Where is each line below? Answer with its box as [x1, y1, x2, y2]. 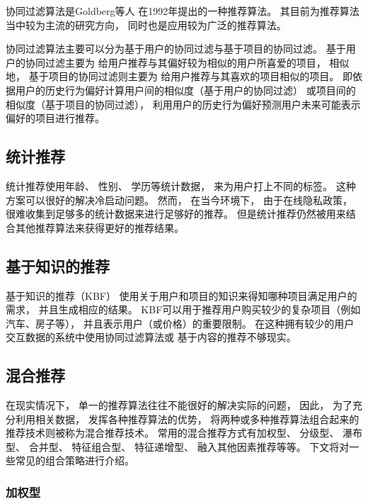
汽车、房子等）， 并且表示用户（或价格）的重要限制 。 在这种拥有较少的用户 [6, 315, 355, 330]
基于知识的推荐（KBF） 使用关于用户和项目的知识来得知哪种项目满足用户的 [6, 288, 357, 303]
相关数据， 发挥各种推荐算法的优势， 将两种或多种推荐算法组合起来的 [35, 411, 360, 426]
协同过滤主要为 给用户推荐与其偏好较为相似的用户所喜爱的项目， [25, 55, 326, 69]
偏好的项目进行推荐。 [6, 111, 105, 125]
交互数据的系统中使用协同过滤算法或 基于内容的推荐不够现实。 [6, 330, 297, 345]
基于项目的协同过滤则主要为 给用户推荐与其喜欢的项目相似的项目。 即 [28, 69, 352, 84]
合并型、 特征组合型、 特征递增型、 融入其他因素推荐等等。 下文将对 [28, 439, 350, 454]
